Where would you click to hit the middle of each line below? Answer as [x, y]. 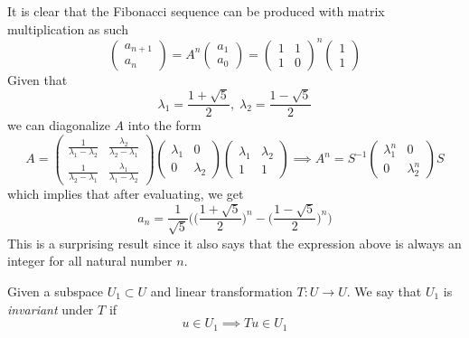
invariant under [51, 309]
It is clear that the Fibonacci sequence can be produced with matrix [196, 11]
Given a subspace [56, 291]
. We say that [384, 291]
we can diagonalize [59, 125]
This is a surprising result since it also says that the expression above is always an [234, 243]
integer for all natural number [90, 261]
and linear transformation [221, 291]
